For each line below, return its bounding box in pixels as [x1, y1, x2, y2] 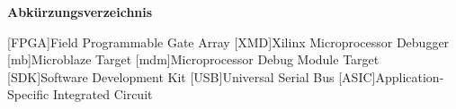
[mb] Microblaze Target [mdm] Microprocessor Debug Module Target [7, 50, 380, 69]
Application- [375, 67, 444, 86]
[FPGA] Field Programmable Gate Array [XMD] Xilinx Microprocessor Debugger [7, 32, 450, 51]
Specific [7, 85, 49, 104]
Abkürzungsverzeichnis [7, 3, 153, 21]
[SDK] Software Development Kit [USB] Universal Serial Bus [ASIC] [7, 67, 376, 86]
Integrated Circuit [52, 85, 153, 104]
